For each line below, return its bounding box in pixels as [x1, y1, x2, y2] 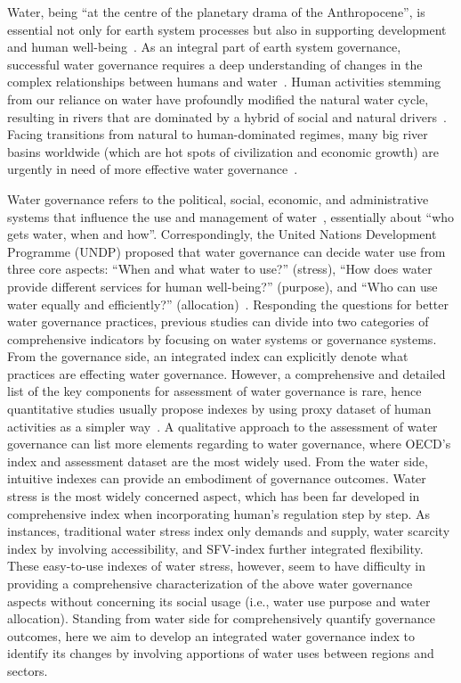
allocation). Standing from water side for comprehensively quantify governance [7, 609, 436, 628]
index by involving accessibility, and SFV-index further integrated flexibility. [7, 539, 424, 557]
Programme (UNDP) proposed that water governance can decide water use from [7, 242, 446, 260]
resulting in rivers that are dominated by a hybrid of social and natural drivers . [7, 107, 447, 126]
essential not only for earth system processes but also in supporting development [7, 20, 447, 38]
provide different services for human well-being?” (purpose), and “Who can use [7, 276, 438, 295]
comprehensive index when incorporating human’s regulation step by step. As [7, 504, 431, 523]
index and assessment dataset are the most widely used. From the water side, [7, 451, 428, 470]
